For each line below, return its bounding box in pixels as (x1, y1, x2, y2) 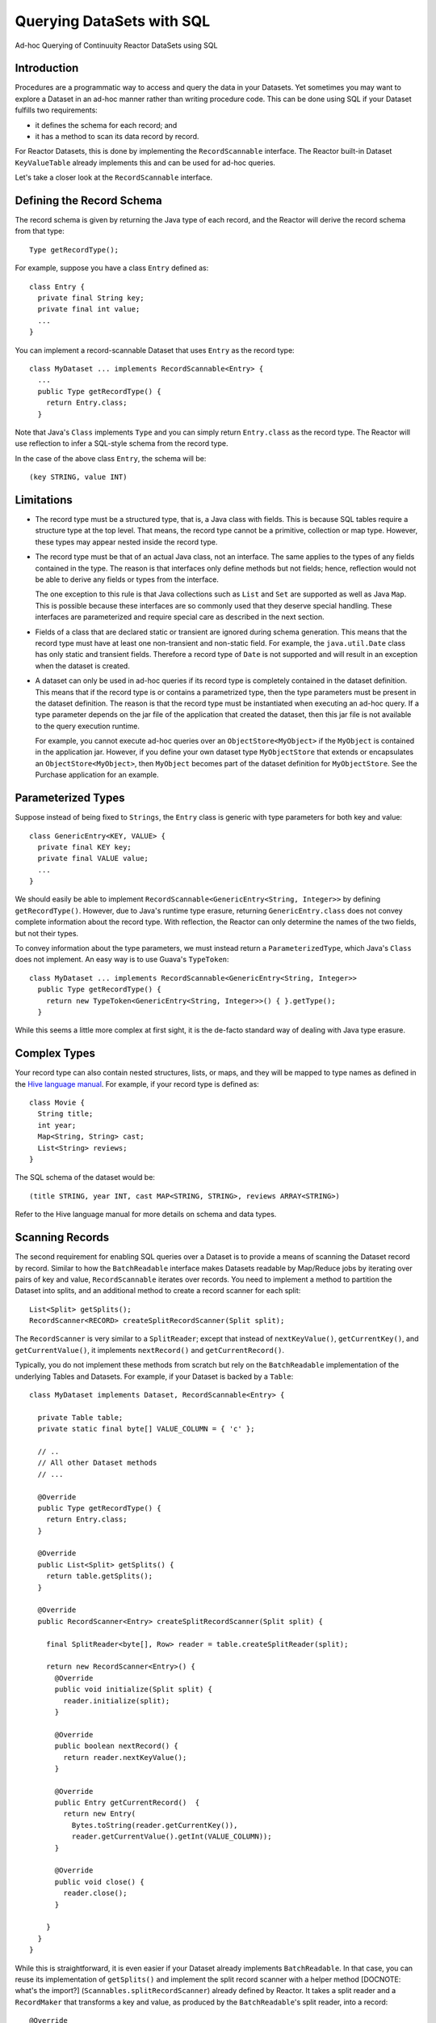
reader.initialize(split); (63, 1696, 170, 1705)
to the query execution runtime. (35, 721, 140, 731)
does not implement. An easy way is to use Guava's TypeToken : (15, 955, 229, 965)
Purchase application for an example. (35, 770, 159, 780)
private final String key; (37, 294, 145, 303)
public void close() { (54, 1877, 145, 1886)
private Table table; (37, 1413, 124, 1422)
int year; (37, 1121, 77, 1130)
